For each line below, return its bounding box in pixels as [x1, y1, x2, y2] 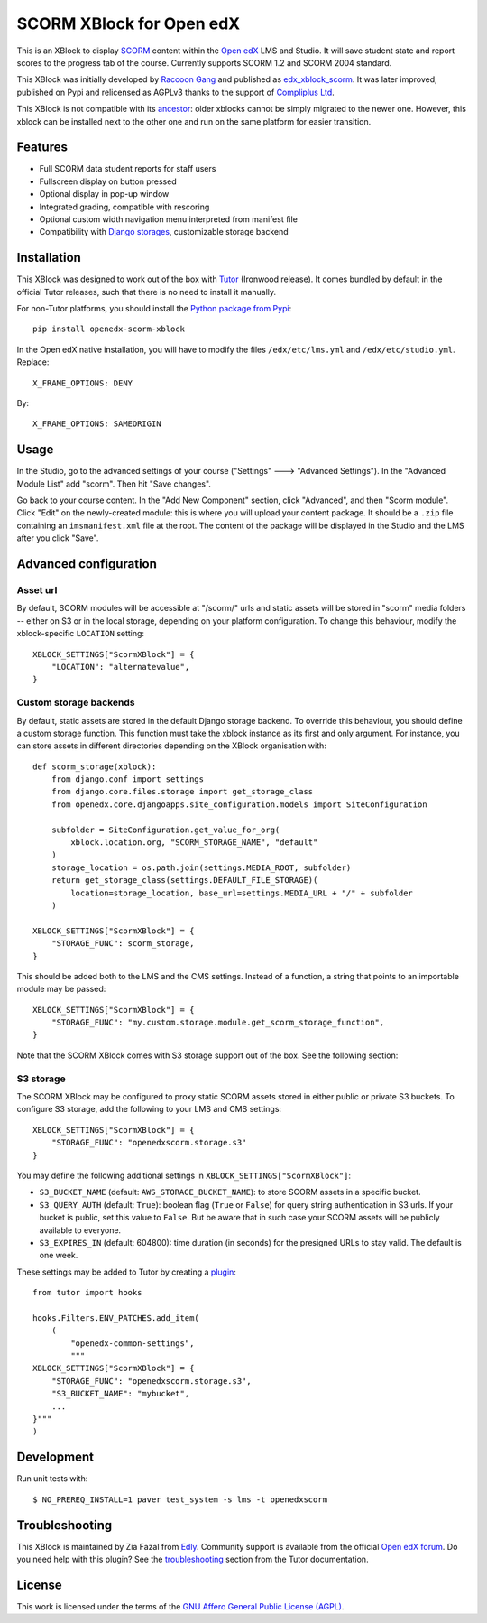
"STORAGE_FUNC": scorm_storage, [51, 939, 195, 949]
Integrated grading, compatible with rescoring [39, 201, 210, 212]
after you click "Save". [16, 533, 99, 543]
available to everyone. [39, 1224, 122, 1236]
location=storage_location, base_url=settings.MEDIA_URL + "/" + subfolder [70, 887, 414, 898]
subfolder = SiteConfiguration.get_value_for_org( [51, 824, 280, 835]
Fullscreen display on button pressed [39, 176, 177, 187]
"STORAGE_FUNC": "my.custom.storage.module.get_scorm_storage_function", [51, 1017, 385, 1028]
